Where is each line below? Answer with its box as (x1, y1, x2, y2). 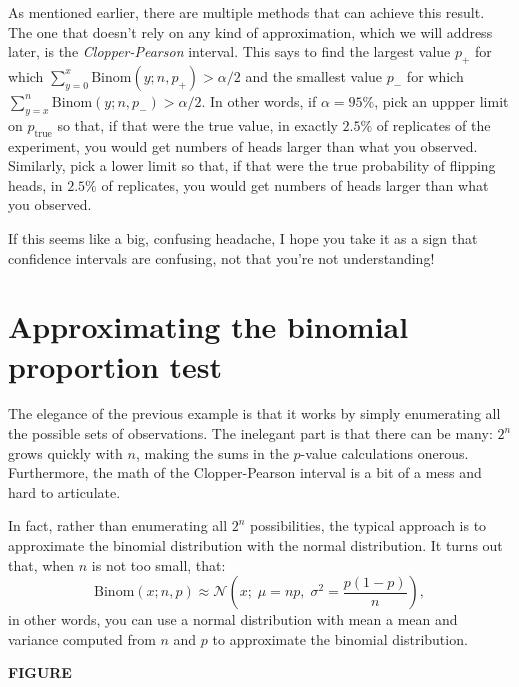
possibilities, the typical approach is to (250, 515, 487, 536)
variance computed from (8, 628, 156, 649)
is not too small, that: (91, 554, 226, 575)
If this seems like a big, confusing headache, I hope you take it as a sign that (8, 227, 478, 248)
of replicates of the (376, 114, 491, 135)
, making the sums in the (135, 442, 289, 463)
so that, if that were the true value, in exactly (57, 114, 338, 135)
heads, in (8, 174, 63, 195)
